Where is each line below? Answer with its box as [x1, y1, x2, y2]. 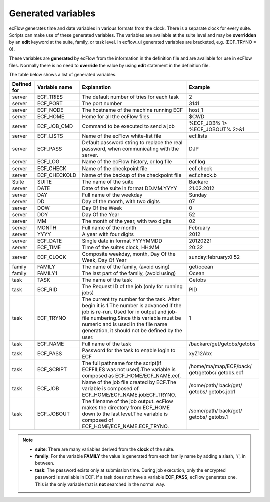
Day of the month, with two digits [82, 198, 160, 205]
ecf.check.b [189, 172, 217, 179]
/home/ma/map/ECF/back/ [189, 363, 252, 370]
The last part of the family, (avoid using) [82, 270, 176, 277]
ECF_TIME [37, 244, 61, 251]
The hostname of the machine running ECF [82, 107, 183, 114]
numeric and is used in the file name [82, 321, 167, 328]
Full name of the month [82, 224, 137, 231]
